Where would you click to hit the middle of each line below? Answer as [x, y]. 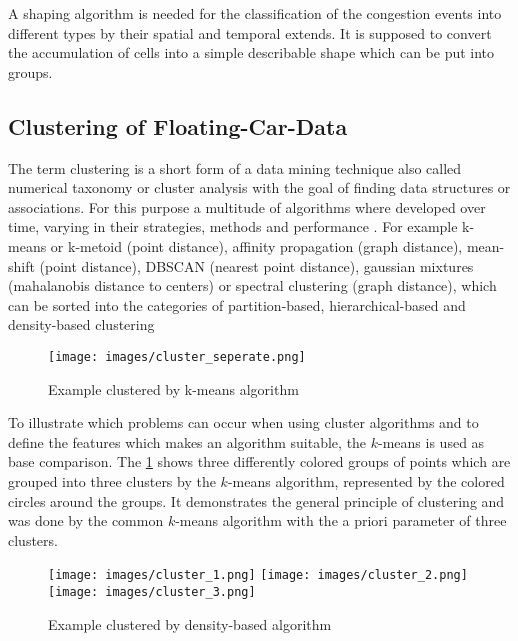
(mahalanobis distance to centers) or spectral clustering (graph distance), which [252, 285]
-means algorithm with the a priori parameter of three [341, 520]
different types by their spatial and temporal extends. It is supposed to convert [250, 32]
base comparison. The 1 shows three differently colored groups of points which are [259, 461]
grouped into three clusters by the [112, 480]
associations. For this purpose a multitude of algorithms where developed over [247, 206]
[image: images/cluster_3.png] [152, 591]
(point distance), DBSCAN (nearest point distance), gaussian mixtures [256, 265]
